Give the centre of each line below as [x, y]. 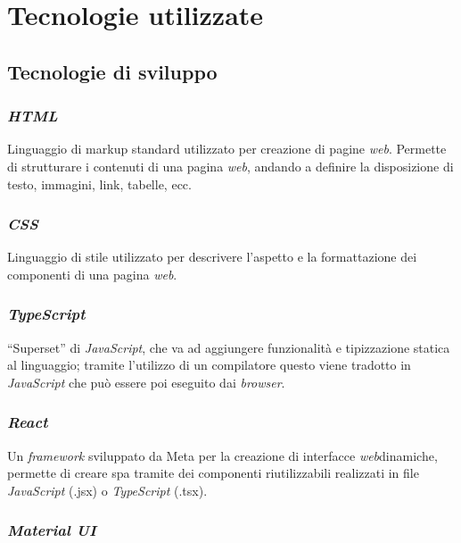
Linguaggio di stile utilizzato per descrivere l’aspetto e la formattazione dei [212, 257]
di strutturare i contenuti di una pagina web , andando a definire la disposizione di [230, 166]
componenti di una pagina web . [92, 274]
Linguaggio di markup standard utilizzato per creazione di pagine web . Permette [227, 149]
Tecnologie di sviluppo [112, 71]
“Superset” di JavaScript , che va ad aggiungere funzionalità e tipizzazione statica [229, 347]
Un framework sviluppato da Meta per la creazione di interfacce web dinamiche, [222, 455]
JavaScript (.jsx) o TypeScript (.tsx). [107, 490]
